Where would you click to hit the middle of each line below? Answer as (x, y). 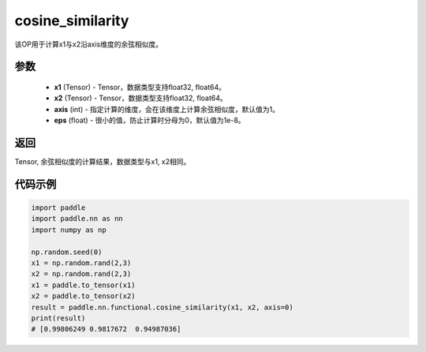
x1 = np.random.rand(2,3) (81, 263)
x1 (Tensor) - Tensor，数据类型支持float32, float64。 (140, 87)
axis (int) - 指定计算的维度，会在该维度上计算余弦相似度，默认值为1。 (167, 109)
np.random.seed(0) (67, 252)
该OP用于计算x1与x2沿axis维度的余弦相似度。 (89, 44)
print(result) (58, 318)
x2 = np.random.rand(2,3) (81, 274)
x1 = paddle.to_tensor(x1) (83, 285)
